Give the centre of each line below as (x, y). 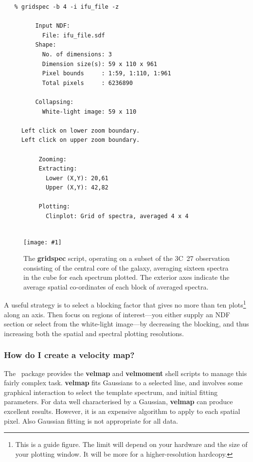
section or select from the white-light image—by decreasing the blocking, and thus (126, 324)
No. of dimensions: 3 (77, 54)
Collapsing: (54, 102)
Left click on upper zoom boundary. (81, 140)
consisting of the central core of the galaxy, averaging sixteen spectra (126, 267)
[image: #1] (43, 243)
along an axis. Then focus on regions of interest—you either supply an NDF (117, 314)
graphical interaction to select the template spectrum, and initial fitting (111, 392)
